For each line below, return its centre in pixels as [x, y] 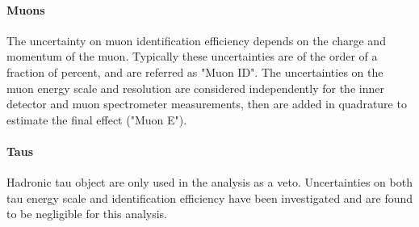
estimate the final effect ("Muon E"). [97, 119]
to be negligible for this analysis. [87, 214]
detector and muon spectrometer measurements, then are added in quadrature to [207, 104]
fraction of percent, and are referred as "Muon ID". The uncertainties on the [195, 71]
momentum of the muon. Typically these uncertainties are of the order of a [192, 56]
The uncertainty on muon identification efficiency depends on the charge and [196, 40]
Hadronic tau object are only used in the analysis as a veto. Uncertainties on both [209, 182]
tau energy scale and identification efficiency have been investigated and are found [210, 198]
